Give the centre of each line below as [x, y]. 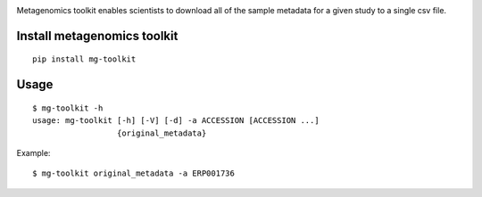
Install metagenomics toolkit [97, 36]
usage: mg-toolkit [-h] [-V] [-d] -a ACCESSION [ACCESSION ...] [176, 121]
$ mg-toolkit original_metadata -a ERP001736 [134, 173]
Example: [33, 152]
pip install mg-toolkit [84, 59]
